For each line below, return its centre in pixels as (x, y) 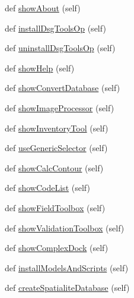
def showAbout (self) (43, 8)
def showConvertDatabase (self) (63, 88)
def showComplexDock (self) (57, 248)
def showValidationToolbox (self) (65, 228)
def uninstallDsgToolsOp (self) (60, 48)
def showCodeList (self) (47, 188)
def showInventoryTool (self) (57, 128)
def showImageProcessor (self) (60, 107)
